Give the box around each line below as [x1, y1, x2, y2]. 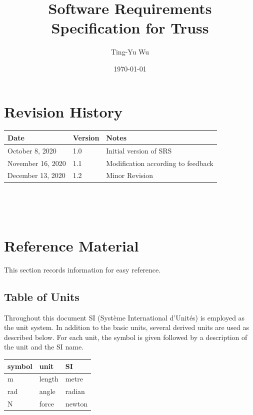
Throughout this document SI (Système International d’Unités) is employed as [4, 312, 245, 322]
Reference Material [4, 235, 139, 255]
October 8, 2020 [7, 145, 56, 155]
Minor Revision [106, 170, 153, 180]
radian [65, 386, 85, 396]
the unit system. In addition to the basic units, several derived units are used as [4, 322, 249, 332]
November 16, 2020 [7, 157, 66, 168]
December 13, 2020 [7, 170, 65, 180]
